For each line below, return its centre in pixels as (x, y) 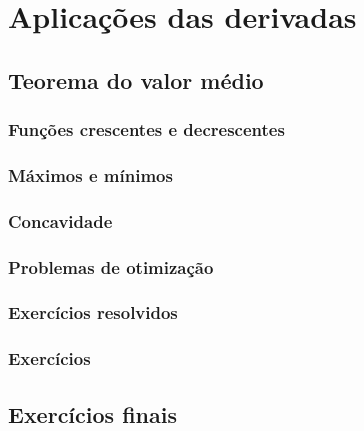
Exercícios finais (92, 413)
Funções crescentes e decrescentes (146, 129)
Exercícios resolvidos (93, 312)
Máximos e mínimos (90, 174)
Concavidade (60, 220)
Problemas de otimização (111, 266)
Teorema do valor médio (136, 79)
